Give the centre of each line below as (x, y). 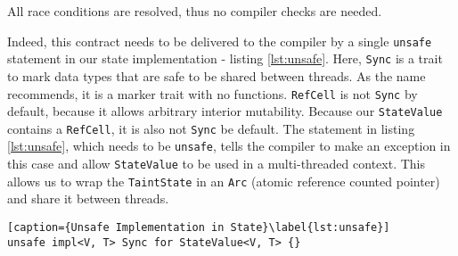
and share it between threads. (88, 198)
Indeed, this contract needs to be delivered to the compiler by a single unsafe (220, 41)
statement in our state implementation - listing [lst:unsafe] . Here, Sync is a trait (225, 58)
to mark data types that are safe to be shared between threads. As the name (217, 75)
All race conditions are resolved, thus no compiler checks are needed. (195, 11)
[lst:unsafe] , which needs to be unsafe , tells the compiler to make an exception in (229, 146)
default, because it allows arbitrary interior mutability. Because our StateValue (225, 111)
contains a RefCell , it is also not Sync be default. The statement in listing (211, 128)
